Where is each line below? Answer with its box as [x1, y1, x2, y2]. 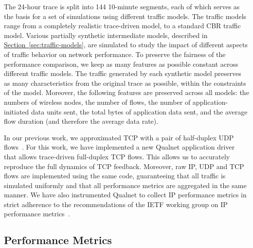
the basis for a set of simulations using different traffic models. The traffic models [4, 11, 247, 21]
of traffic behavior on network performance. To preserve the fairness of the [4, 49, 226, 59]
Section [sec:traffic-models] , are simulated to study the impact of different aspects [4, 39, 248, 50]
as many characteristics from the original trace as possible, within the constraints [4, 77, 246, 88]
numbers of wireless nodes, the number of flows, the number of [4, 96, 191, 107]
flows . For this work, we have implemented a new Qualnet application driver [4, 142, 235, 152]
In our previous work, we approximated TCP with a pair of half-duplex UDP [4, 132, 234, 142]
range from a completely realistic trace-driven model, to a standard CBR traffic [4, 20, 241, 31]
